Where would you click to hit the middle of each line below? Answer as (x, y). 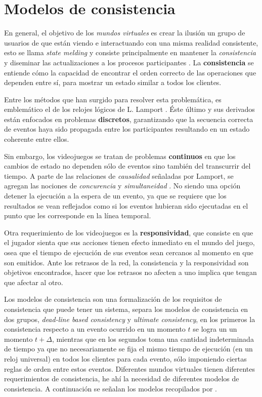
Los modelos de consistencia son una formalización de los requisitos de (113, 299)
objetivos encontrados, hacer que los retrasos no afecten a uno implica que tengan (130, 272)
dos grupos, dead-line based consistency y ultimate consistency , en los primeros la (130, 319)
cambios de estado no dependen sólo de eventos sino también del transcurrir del (127, 166)
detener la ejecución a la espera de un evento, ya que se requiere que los (115, 196)
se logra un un (215, 329)
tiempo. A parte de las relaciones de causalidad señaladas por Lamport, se (119, 175)
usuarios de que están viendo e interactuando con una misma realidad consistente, (131, 42)
